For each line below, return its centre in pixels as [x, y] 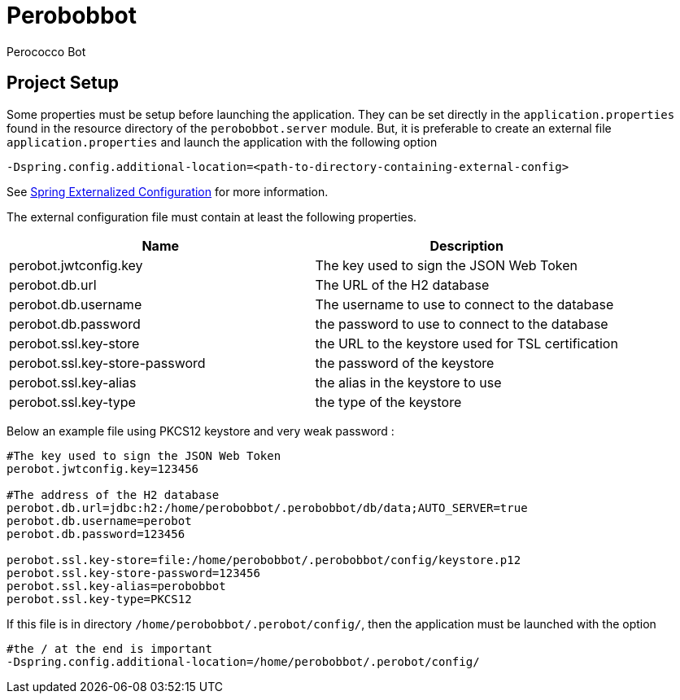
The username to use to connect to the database [464, 304]
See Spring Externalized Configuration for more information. [168, 191]
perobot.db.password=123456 [96, 534]
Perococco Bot [46, 51]
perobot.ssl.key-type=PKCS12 [99, 599]
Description [466, 245]
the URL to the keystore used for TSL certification [466, 343]
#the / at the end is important [109, 648]
